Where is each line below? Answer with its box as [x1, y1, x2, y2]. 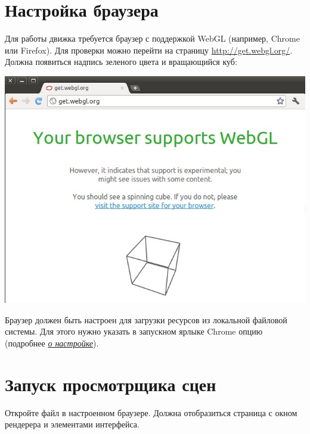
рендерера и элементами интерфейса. [5, 418, 139, 430]
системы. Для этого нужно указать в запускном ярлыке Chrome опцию [5, 325, 263, 338]
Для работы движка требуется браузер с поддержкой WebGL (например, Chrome [5, 32, 300, 45]
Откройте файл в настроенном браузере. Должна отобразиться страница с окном [5, 406, 297, 419]
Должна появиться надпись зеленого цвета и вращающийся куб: [5, 55, 237, 68]
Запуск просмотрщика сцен [5, 371, 216, 396]
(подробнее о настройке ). [5, 337, 99, 349]
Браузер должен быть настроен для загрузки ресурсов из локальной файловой [5, 313, 287, 326]
